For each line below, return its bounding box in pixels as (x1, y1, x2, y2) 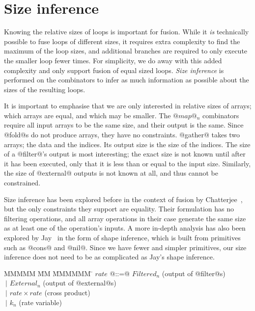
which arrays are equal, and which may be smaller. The (4, 110, 171, 120)
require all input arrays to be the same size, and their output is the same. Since (4, 120, 244, 130)
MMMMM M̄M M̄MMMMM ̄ (4, 268, 93, 278)
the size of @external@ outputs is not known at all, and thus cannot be (4, 168, 218, 178)
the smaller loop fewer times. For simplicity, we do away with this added (4, 55, 222, 65)
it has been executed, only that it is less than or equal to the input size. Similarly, (4, 158, 251, 168)
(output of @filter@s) (162, 268, 226, 278)
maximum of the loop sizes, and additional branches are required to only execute (4, 46, 248, 56)
